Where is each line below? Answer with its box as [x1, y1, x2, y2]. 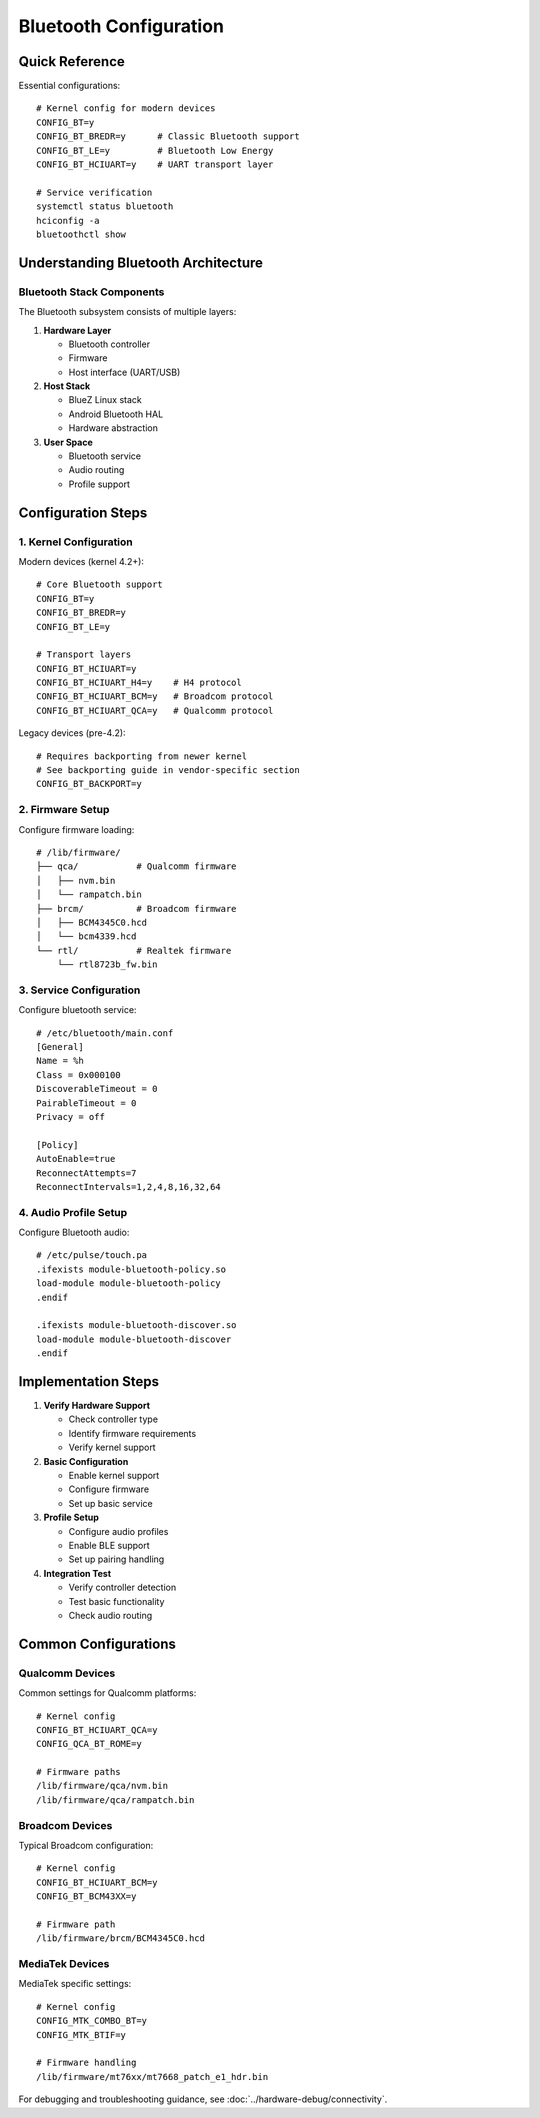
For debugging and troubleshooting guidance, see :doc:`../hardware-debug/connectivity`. [18, 2093, 388, 2105]
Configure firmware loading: [18, 823, 135, 835]
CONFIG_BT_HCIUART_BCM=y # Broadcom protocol [36, 691, 274, 702]
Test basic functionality [68, 1595, 165, 1607]
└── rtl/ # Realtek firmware [36, 945, 232, 956]
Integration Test [43, 1567, 112, 1579]
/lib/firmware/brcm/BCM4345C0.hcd [36, 1933, 205, 1944]
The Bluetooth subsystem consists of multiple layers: [18, 306, 237, 318]
